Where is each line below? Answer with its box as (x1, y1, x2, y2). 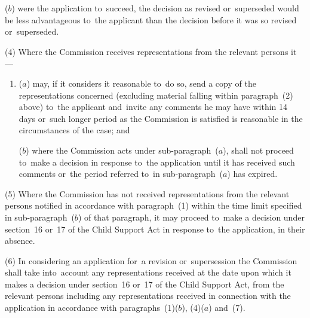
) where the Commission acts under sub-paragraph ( (26, 143, 219, 156)
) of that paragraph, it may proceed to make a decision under (78, 210, 305, 223)
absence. (5, 234, 35, 247)
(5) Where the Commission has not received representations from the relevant (5, 187, 290, 200)
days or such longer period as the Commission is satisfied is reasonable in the (19, 112, 303, 124)
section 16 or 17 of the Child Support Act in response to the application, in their (5, 222, 305, 235)
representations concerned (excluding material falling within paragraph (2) (19, 88, 293, 101)
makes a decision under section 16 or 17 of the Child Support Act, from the (5, 277, 284, 290)
